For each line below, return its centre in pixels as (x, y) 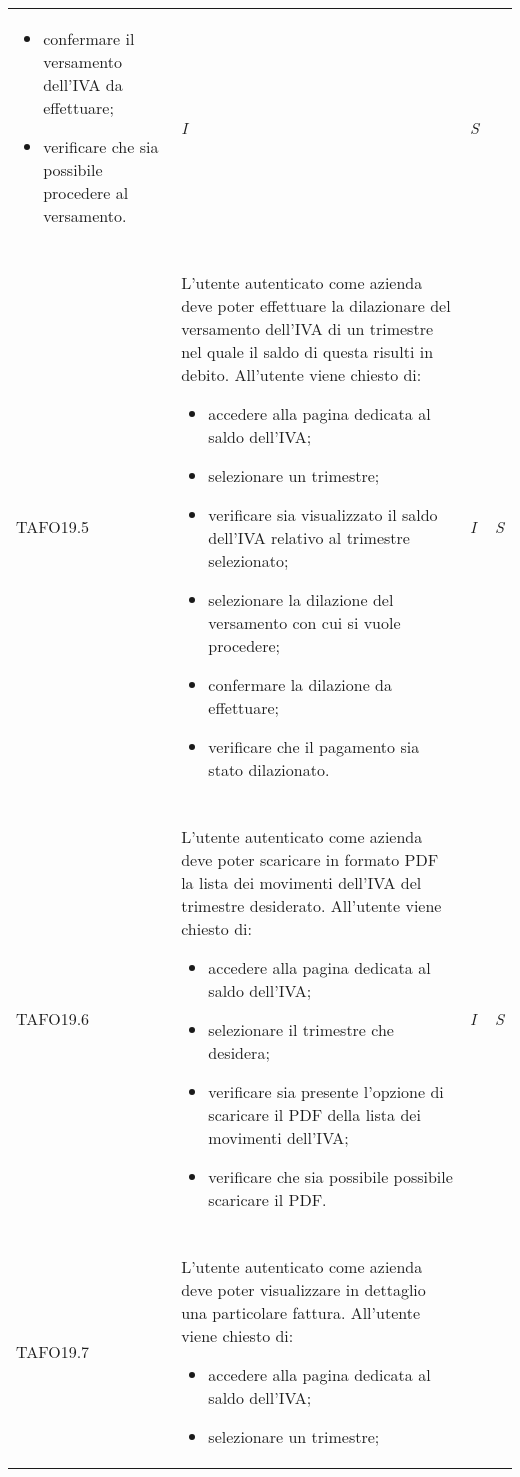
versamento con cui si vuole (304, 622)
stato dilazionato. (269, 769)
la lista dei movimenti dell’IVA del (301, 882)
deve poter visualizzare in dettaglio (303, 1289)
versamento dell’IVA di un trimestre (307, 328)
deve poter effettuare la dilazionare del (316, 305)
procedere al (86, 192)
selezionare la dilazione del (301, 599)
